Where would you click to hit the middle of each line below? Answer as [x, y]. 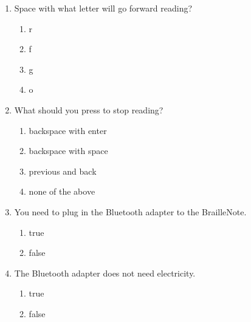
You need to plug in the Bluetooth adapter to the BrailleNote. [130, 211]
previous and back [63, 171]
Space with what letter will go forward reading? [103, 8]
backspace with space [68, 151]
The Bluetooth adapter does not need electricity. [105, 273]
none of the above [62, 191]
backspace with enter [68, 130]
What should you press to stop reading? [89, 109]
